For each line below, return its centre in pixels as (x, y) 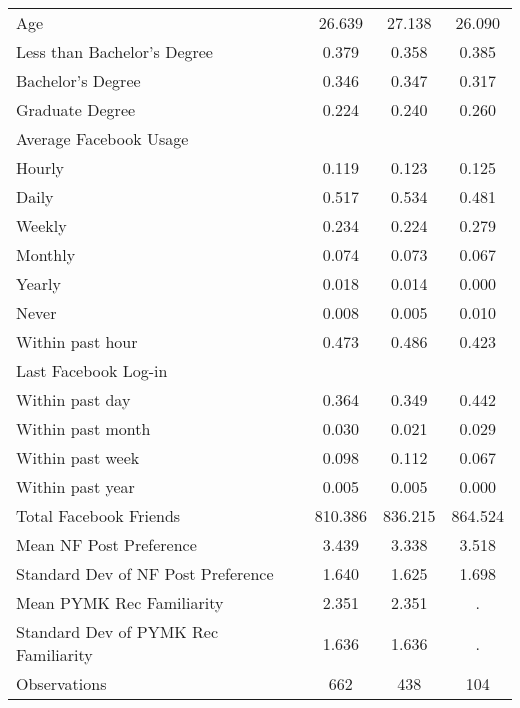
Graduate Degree (76, 109)
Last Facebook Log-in (92, 370)
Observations (61, 683)
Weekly (41, 225)
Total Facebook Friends (98, 515)
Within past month (83, 428)
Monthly (46, 254)
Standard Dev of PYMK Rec (117, 631)
